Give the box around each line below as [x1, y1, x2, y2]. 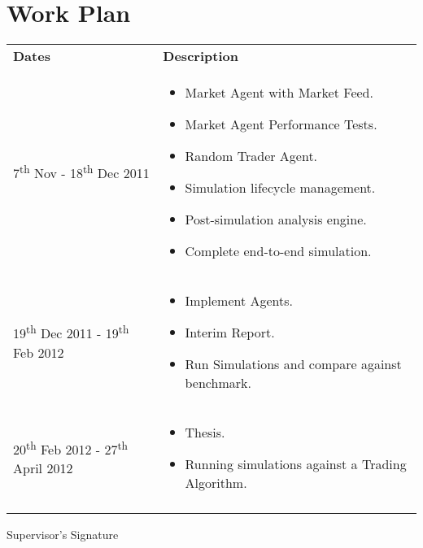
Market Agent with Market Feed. [185, 83, 373, 102]
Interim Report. [185, 323, 275, 342]
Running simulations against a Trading [185, 454, 407, 474]
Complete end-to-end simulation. [185, 241, 372, 261]
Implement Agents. [185, 291, 294, 311]
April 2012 [13, 459, 73, 478]
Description [163, 46, 238, 66]
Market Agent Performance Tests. [185, 115, 377, 134]
